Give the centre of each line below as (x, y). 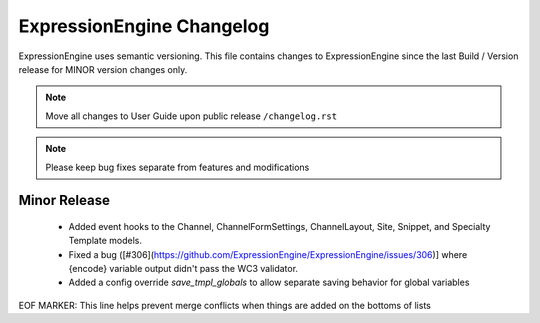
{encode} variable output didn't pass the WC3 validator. (183, 269)
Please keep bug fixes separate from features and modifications (177, 167)
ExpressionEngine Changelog (144, 26)
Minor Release (64, 200)
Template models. (105, 241)
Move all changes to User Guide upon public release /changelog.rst (191, 116)
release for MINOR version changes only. (103, 69)
